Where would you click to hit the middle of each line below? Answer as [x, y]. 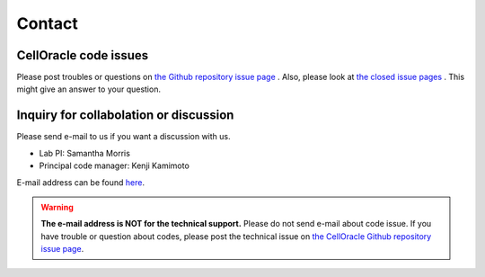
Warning [57, 207]
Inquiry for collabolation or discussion [125, 116]
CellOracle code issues [83, 55]
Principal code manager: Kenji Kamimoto [115, 165]
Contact [47, 23]
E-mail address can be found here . [81, 182]
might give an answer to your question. [89, 89]
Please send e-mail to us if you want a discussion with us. [123, 137]
